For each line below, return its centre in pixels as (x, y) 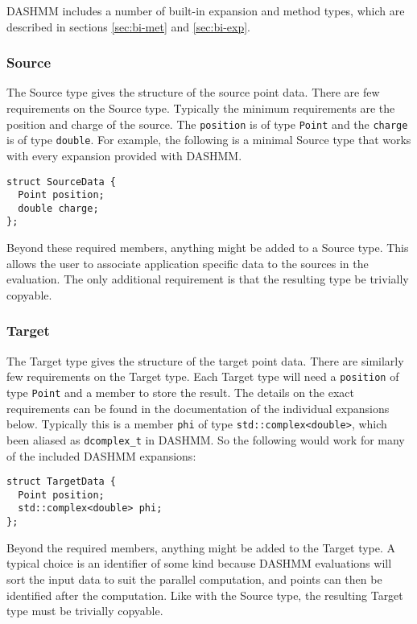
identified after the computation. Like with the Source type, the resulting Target (205, 595)
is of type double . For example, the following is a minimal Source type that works (209, 140)
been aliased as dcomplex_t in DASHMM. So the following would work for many (206, 439)
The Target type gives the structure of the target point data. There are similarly (205, 360)
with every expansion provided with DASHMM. (124, 155)
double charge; (58, 208)
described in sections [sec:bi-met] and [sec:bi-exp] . (129, 26)
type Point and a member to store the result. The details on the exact (180, 392)
